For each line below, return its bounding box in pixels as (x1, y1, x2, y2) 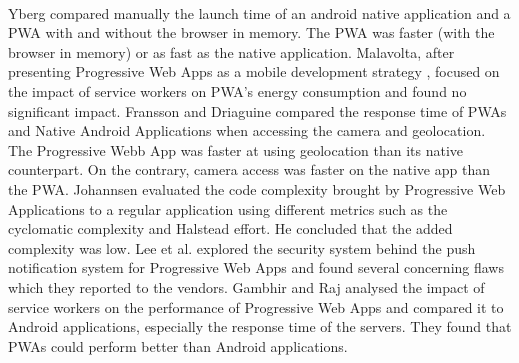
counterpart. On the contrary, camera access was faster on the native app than (8, 159, 490, 180)
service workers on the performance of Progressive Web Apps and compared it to (8, 296, 504, 317)
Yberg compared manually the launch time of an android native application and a (8, 2, 511, 23)
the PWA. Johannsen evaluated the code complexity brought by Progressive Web (8, 178, 506, 199)
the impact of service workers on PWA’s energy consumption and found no (8, 80, 467, 101)
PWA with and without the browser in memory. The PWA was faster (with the (8, 22, 495, 43)
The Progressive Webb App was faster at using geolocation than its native (8, 139, 463, 160)
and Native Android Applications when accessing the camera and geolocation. (8, 120, 486, 141)
